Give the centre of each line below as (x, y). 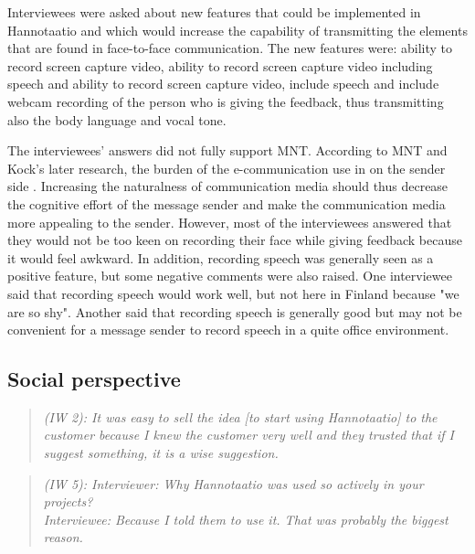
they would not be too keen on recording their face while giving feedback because (235, 240)
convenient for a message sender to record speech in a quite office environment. (228, 330)
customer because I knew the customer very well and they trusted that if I (248, 435)
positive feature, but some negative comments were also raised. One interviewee (230, 276)
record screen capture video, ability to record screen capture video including (220, 65)
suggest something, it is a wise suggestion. (161, 453)
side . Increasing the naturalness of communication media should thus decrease (228, 186)
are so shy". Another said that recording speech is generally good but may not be (235, 311)
